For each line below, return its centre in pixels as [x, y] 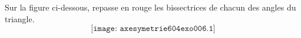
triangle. [20, 18]
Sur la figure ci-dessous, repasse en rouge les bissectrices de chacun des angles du [150, 7]
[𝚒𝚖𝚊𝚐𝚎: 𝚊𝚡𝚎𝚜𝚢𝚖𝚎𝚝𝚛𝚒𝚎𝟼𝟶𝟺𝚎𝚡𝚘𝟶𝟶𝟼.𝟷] [153, 29]
